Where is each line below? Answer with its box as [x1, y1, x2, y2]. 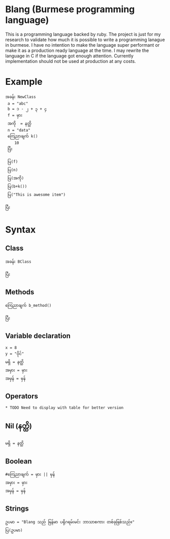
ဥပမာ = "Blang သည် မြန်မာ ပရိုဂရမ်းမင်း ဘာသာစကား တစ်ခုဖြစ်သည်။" [5, 519, 135, 524]
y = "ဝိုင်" [5, 351, 24, 356]
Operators [5, 392, 39, 400]
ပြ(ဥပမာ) [5, 527, 23, 533]
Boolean [5, 457, 32, 465]
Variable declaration [5, 332, 71, 340]
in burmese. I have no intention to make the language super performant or [5, 42, 160, 48]
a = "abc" [7, 101, 28, 106]
